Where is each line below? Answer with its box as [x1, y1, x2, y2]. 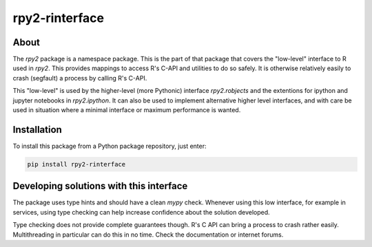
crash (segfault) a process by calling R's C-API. [12, 74, 147, 82]
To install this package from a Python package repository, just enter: [12, 142, 207, 150]
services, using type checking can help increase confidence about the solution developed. [12, 208, 270, 216]
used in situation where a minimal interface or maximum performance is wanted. [12, 106, 241, 114]
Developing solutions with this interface [12, 180, 188, 192]
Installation [12, 124, 62, 136]
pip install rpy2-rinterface [27, 160, 126, 168]
